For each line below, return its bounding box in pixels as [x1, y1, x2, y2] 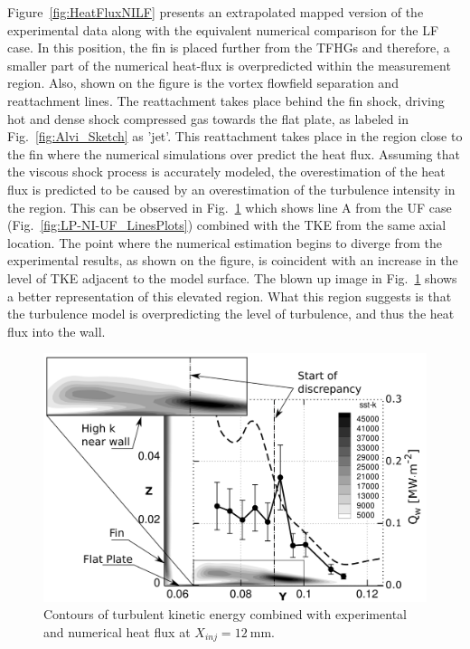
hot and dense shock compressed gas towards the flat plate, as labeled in [7, 109, 409, 128]
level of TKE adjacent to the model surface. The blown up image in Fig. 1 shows [7, 268, 457, 287]
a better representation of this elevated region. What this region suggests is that [7, 286, 452, 305]
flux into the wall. [7, 321, 106, 340]
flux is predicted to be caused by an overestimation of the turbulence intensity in [7, 179, 456, 198]
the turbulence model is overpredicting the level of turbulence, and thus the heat [7, 304, 455, 323]
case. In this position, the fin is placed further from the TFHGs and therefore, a [7, 38, 450, 57]
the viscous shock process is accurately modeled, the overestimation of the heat [7, 162, 446, 181]
